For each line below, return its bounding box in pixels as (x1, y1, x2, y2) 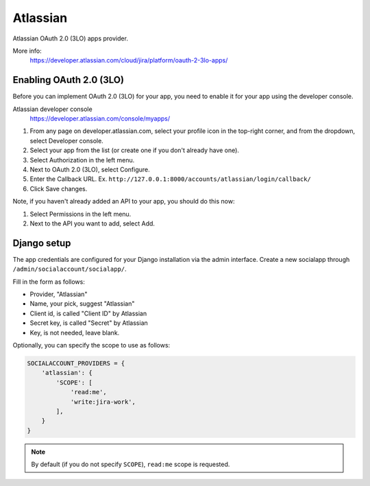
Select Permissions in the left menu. (29, 210, 132, 218)
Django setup (12, 237, 71, 249)
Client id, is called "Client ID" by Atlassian (29, 309, 147, 317)
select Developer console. (29, 136, 104, 145)
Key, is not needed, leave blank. (29, 328, 120, 337)
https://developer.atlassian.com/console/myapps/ (29, 114, 171, 123)
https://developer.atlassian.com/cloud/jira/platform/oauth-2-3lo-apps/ (29, 56, 228, 64)
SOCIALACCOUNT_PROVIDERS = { (27, 359, 125, 367)
